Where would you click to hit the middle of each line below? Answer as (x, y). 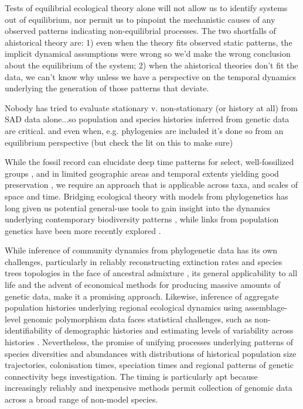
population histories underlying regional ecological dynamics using (124, 307)
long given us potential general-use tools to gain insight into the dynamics (138, 207)
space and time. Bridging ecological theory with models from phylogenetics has (147, 196)
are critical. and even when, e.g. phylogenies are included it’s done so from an (144, 130)
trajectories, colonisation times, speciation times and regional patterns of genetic (149, 365)
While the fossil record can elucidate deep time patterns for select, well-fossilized (149, 162)
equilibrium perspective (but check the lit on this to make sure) (119, 142)
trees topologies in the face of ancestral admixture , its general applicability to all (151, 273)
